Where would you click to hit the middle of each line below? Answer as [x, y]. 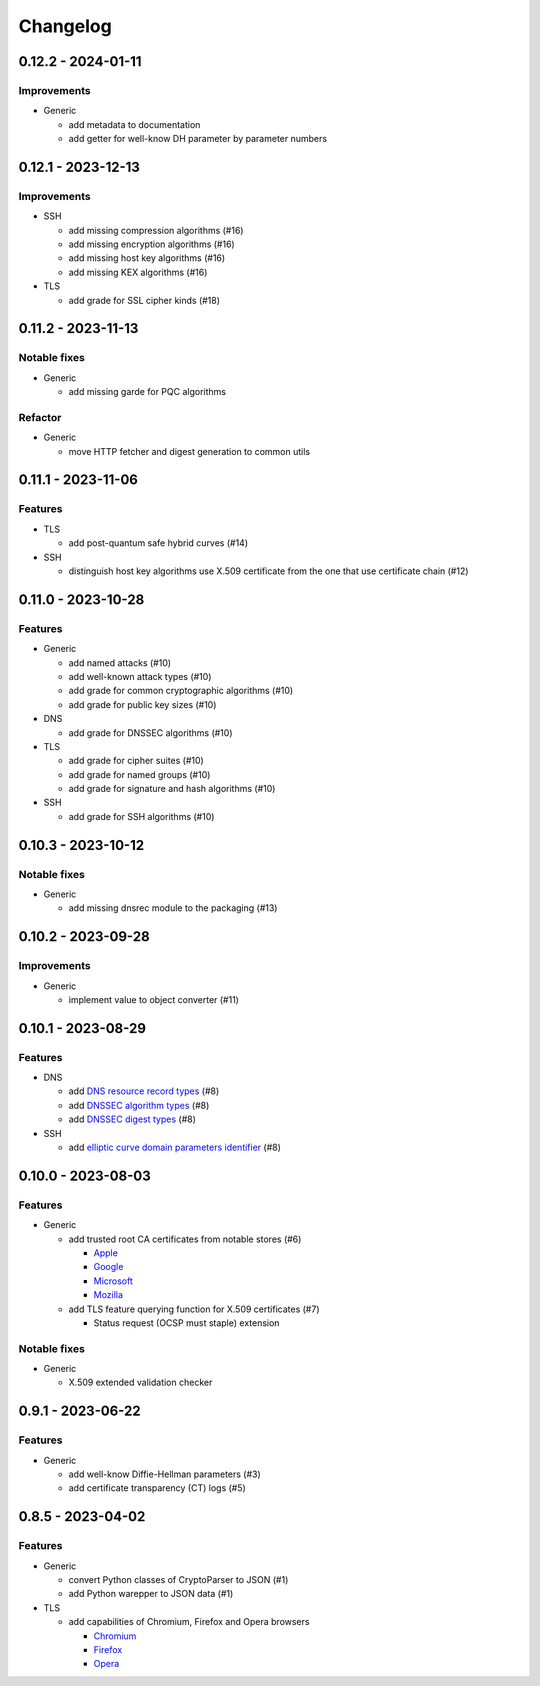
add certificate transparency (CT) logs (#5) [157, 1488]
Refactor [40, 417]
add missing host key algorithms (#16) [147, 258]
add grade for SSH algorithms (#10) [141, 816]
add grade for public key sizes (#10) [142, 704]
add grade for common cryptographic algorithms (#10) [181, 691]
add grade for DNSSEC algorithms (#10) [150, 732]
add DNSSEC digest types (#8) [132, 1119]
